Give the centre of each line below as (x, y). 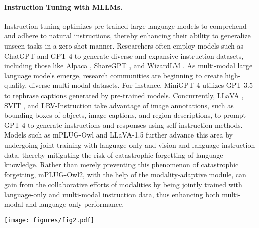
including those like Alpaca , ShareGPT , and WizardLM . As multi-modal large (128, 65)
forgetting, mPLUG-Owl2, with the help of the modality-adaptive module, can (125, 174)
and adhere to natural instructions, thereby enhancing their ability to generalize (127, 36)
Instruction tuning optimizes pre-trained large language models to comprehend (125, 26)
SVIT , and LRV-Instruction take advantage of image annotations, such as (119, 105)
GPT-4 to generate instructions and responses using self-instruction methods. (123, 125)
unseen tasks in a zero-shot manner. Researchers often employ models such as (124, 45)
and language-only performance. (75, 204)
